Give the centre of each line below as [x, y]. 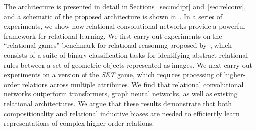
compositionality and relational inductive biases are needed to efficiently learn [122, 113]
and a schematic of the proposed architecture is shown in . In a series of [113, 16]
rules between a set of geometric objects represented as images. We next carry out [128, 65]
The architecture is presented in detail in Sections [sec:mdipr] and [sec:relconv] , [125, 6]
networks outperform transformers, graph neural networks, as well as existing [121, 94]
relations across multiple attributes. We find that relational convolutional [133, 84]
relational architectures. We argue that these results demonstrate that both [118, 103]
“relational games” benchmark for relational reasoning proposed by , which [118, 45]
